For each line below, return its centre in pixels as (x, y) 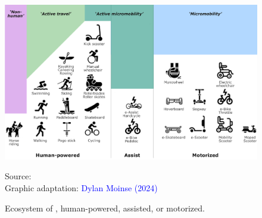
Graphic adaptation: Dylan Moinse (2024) (81, 188)
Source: (18, 176)
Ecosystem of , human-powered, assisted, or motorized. (105, 208)
